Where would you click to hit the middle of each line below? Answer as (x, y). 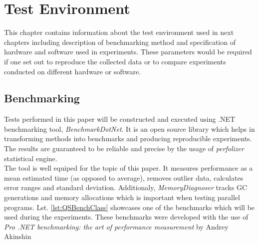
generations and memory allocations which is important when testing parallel (122, 197)
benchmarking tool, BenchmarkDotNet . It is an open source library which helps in (129, 128)
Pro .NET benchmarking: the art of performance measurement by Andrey (116, 226)
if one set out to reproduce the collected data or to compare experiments (115, 61)
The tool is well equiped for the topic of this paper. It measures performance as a (129, 168)
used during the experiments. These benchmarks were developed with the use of (126, 217)
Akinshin (18, 236)
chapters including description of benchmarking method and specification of (120, 42)
